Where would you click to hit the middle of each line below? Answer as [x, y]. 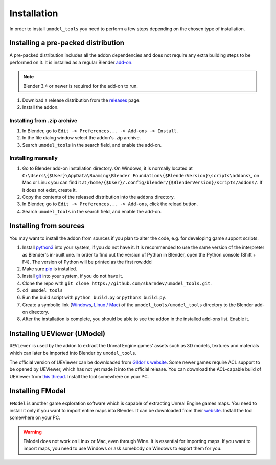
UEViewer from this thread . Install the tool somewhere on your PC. [79, 377]
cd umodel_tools [43, 290]
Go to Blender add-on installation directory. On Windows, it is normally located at [107, 168]
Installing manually [34, 158]
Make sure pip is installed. [50, 269]
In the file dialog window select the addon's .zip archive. [82, 137]
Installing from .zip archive [43, 121]
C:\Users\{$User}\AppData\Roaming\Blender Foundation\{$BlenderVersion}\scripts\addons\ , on [141, 175]
